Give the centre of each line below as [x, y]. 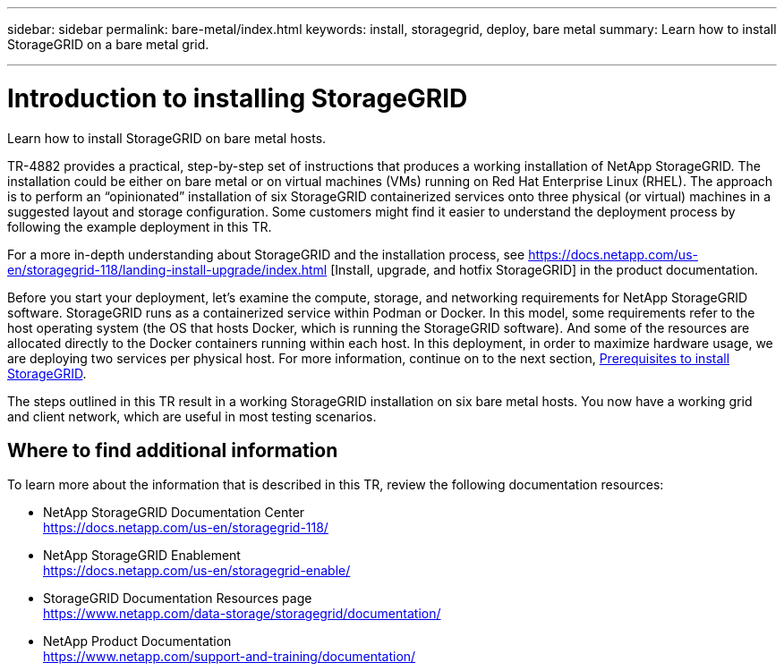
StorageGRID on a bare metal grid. [108, 44]
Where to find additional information [173, 450]
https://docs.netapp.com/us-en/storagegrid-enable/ [197, 571]
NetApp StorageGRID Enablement [142, 556]
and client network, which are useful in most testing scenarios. [192, 416]
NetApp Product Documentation [137, 641]
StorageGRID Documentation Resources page [178, 599]
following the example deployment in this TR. [140, 226]
